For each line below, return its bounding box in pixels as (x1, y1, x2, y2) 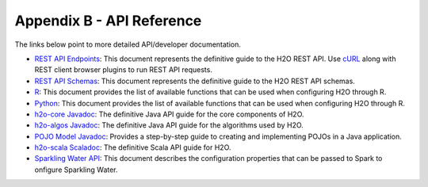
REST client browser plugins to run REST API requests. (34, 65, 213, 74)
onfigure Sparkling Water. (34, 165, 118, 174)
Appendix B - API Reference (14, 12, 202, 29)
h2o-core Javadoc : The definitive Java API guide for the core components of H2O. (34, 109, 304, 119)
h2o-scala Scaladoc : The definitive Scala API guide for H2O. (34, 143, 231, 152)
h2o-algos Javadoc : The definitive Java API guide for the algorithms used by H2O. (34, 120, 304, 130)
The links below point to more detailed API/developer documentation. (14, 40, 242, 49)
